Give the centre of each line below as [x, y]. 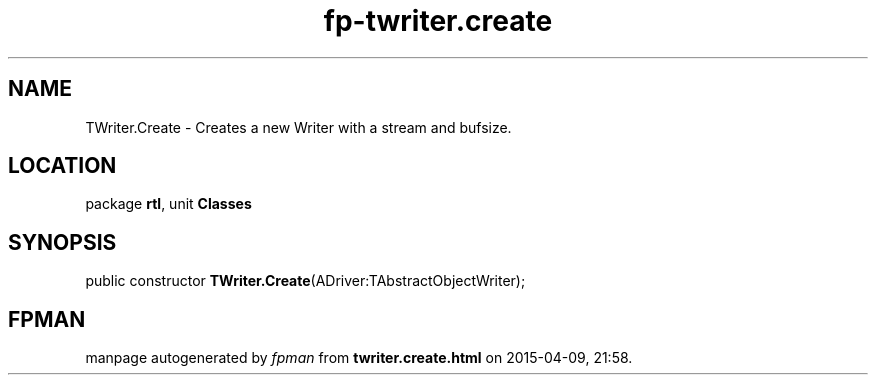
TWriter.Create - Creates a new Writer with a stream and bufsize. [298, 127]
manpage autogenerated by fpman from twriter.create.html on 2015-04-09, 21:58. [359, 358]
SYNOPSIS [62, 242]
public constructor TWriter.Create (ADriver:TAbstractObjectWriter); [305, 281]
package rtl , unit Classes [168, 204]
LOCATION [62, 166]
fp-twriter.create [438, 21]
